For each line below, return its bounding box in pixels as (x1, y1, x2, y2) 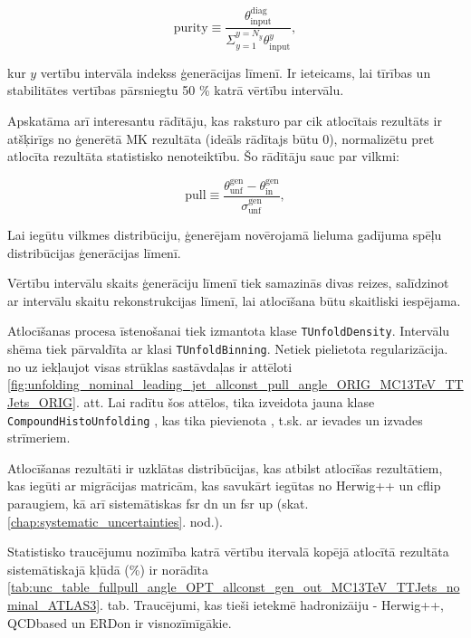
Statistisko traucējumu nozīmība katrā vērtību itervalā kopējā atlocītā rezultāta (7, 542, 449, 561)
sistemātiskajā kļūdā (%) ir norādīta (7, 559, 208, 578)
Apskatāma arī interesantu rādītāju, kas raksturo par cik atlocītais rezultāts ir (7, 110, 442, 129)
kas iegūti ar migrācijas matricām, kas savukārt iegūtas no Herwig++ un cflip (7, 476, 441, 495)
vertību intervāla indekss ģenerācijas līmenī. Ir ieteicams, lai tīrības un (40, 62, 431, 81)
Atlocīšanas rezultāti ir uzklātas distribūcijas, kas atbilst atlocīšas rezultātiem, (7, 458, 443, 477)
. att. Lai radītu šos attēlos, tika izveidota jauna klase (76, 392, 375, 411)
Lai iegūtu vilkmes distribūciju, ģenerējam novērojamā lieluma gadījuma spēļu (7, 225, 442, 244)
